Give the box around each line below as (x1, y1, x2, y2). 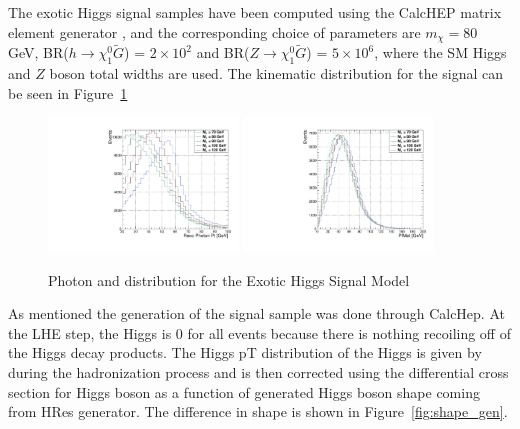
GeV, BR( (8, 42, 69, 63)
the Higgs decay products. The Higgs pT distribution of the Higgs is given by (8, 342, 482, 363)
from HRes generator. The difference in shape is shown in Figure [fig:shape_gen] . (8, 401, 508, 422)
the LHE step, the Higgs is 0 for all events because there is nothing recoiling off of (8, 322, 511, 343)
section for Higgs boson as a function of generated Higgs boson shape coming (8, 381, 480, 402)
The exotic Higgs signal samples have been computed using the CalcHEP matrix (8, 2, 502, 22)
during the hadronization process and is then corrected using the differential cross (8, 362, 509, 383)
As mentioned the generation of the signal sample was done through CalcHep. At (8, 303, 505, 324)
